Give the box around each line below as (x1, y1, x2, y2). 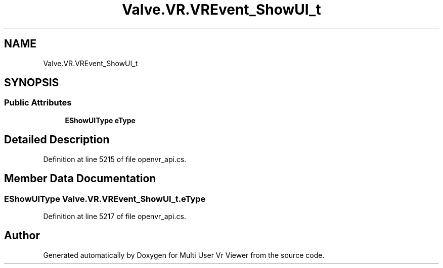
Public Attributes (4, 97, 72, 108)
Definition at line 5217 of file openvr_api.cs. (43, 211, 186, 221)
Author (4, 229, 40, 242)
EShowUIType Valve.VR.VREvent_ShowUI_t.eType (4, 193, 206, 204)
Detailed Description (4, 133, 110, 146)
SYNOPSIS (4, 76, 59, 89)
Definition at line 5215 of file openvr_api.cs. (43, 154, 187, 164)
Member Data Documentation (4, 172, 156, 185)
